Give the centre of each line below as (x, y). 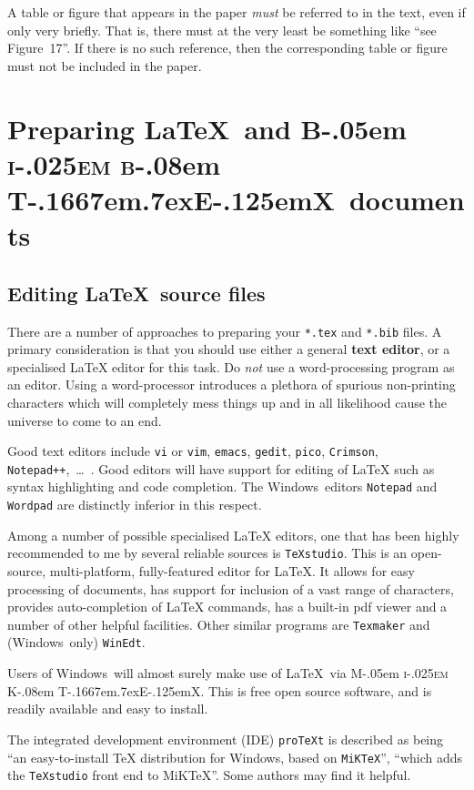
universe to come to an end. (85, 420)
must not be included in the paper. (105, 65)
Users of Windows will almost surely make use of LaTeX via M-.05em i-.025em (228, 673)
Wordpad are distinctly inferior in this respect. (135, 505)
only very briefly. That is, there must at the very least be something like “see (222, 30)
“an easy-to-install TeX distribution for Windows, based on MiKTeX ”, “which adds (235, 757)
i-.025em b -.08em (114, 163)
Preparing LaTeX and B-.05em (207, 128)
